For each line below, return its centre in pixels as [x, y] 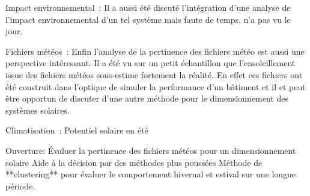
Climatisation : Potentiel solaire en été [77, 130]
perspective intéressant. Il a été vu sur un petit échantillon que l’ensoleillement [150, 63]
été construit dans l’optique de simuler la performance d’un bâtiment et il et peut [156, 86]
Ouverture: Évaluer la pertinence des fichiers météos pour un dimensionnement [151, 150]
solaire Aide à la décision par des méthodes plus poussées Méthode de [134, 162]
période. [20, 185]
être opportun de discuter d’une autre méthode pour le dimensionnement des [147, 98]
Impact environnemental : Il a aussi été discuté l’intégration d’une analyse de [148, 7]
